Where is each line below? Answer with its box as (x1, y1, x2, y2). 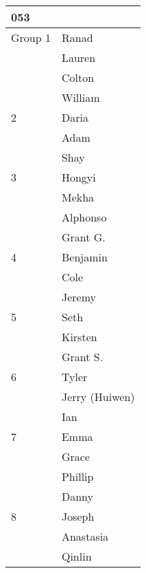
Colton (61, 69, 95, 85)
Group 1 (11, 30, 51, 45)
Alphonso (61, 209, 107, 225)
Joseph (61, 508, 95, 524)
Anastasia (61, 528, 109, 544)
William (61, 89, 100, 105)
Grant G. (61, 229, 106, 245)
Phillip (61, 468, 94, 484)
